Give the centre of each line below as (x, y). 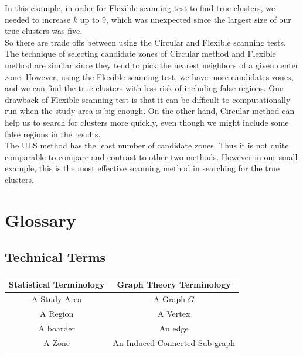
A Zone (57, 342)
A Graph (169, 299)
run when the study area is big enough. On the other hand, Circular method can (150, 111)
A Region (57, 314)
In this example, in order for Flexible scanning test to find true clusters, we (140, 8)
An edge (174, 328)
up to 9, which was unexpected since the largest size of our (185, 19)
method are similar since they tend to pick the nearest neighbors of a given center (152, 65)
